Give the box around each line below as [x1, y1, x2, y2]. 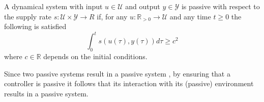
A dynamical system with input [4, 1, 103, 11]
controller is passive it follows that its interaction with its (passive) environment [4, 78, 254, 89]
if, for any [97, 11, 128, 21]
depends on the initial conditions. [43, 51, 148, 62]
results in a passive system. [4, 88, 89, 98]
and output [125, 1, 160, 11]
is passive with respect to [181, 1, 260, 11]
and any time [169, 11, 211, 21]
